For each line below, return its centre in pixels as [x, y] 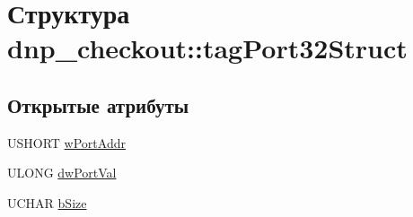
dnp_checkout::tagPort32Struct [207, 48]
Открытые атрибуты [98, 104]
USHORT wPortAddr [66, 142]
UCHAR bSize [47, 202]
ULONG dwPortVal [62, 173]
